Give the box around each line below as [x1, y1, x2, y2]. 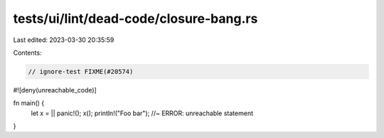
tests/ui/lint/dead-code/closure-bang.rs [13, 11, 258, 26]
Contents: [13, 48, 42, 57]
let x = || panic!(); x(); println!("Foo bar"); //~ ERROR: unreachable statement [31, 109, 254, 117]
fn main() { [13, 99, 45, 107]
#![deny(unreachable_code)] [13, 85, 97, 94]
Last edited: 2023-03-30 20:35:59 [13, 36, 114, 44]
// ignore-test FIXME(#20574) [28, 68, 134, 75]
